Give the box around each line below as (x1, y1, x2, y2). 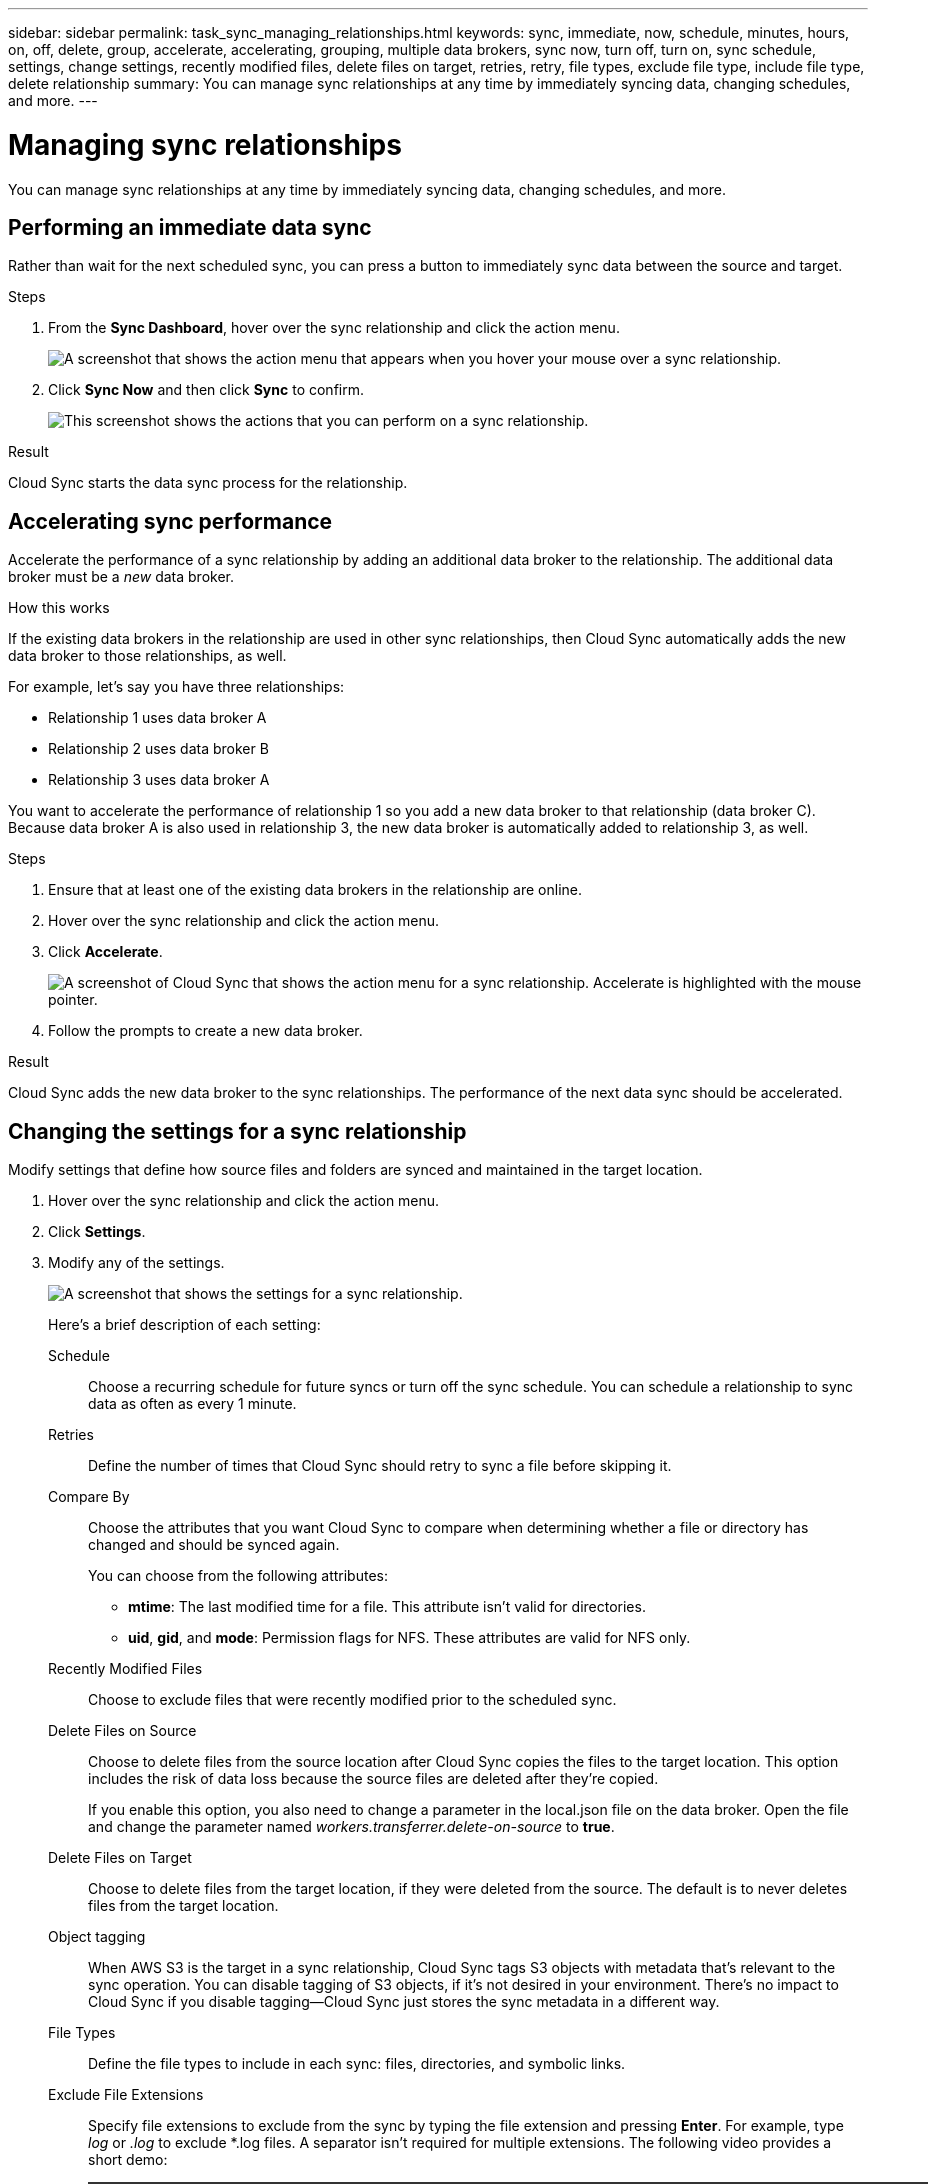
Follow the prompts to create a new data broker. (48, 1022, 363, 1040)
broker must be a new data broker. (8, 568, 235, 586)
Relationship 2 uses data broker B (48, 740, 269, 758)
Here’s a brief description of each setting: (48, 1316, 321, 1334)
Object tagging (48, 1928, 146, 1946)
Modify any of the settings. (48, 1254, 225, 1272)
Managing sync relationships (8, 127, 402, 162)
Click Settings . (48, 1223, 146, 1241)
